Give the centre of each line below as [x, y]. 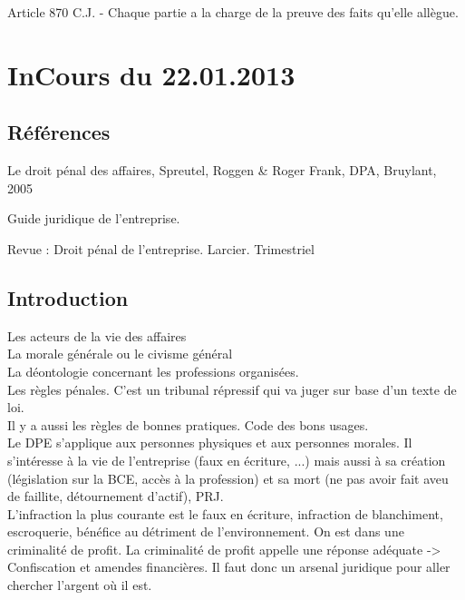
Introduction [68, 297]
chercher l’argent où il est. [80, 585]
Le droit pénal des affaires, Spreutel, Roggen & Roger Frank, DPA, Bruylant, [222, 170]
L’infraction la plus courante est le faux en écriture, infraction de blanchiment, [225, 513]
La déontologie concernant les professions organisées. [153, 371]
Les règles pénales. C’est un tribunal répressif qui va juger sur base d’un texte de [232, 389]
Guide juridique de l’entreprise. [94, 218]
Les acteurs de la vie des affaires [97, 335]
